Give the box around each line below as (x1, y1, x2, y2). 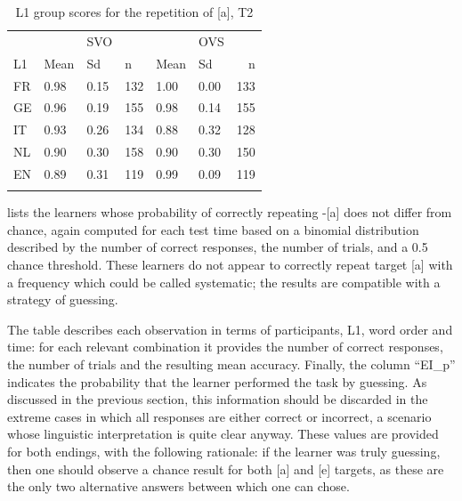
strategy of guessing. (7, 290, 118, 309)
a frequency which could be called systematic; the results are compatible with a (7, 272, 441, 291)
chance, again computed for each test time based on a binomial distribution (7, 220, 419, 238)
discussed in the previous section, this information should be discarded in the (7, 390, 428, 408)
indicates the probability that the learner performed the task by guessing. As (7, 372, 427, 391)
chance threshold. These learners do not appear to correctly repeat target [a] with (7, 255, 453, 274)
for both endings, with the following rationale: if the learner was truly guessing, (7, 441, 441, 460)
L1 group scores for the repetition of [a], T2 (15, 3, 254, 20)
